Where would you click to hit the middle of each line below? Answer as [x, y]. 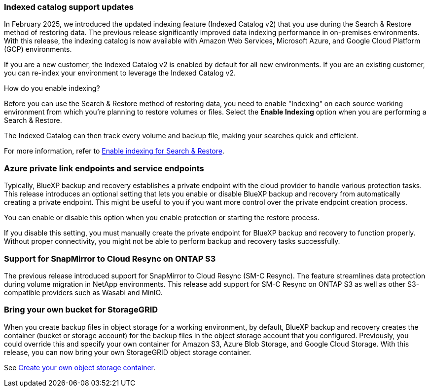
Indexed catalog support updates [69, 7]
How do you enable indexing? [52, 88]
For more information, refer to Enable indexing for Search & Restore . [114, 151]
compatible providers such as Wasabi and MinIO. [83, 292]
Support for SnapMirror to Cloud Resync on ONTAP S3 [110, 258]
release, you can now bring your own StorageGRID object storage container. [128, 352]
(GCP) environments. [38, 49]
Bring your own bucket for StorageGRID [81, 310]
